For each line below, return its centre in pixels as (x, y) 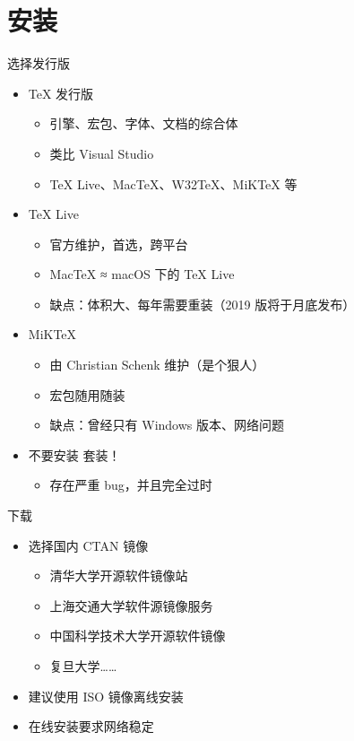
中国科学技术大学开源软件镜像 (138, 636)
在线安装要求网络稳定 (91, 726)
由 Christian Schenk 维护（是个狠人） (157, 365)
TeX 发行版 (61, 93)
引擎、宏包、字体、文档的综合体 (144, 123)
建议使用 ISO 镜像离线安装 (106, 696)
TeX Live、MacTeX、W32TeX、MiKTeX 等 (173, 183)
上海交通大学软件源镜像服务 (131, 605)
